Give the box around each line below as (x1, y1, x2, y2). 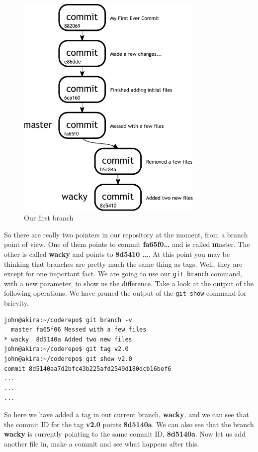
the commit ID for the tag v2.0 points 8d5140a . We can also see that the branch (4, 419, 254, 429)
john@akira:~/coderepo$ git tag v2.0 (4, 345, 129, 353)
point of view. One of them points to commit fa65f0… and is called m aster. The (4, 239, 250, 249)
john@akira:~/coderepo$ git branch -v (4, 316, 132, 324)
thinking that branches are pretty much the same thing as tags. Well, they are (4, 258, 243, 269)
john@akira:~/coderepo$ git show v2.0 (4, 355, 132, 363)
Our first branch (24, 213, 74, 223)
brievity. (4, 298, 29, 308)
